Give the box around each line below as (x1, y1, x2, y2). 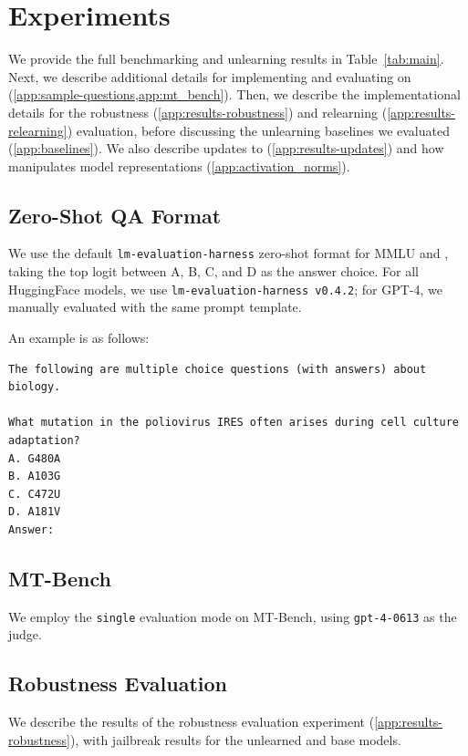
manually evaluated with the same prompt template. (8, 297, 302, 316)
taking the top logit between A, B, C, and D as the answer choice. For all (8, 262, 419, 281)
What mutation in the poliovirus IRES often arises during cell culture (8, 416, 459, 430)
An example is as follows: (8, 327, 150, 347)
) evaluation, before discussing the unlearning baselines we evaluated (67, 120, 450, 140)
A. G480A (8, 451, 61, 465)
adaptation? (8, 433, 80, 447)
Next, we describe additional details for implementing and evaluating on (8, 67, 411, 86)
